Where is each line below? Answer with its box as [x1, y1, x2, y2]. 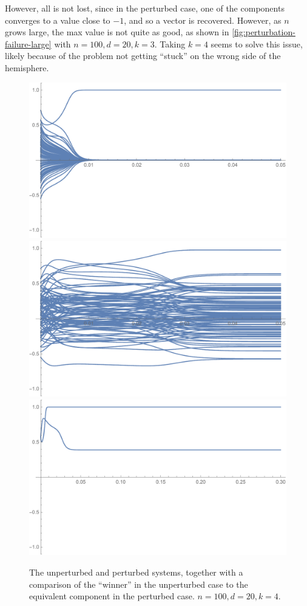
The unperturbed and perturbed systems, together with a [29, 566, 243, 579]
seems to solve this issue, [211, 37, 303, 50]
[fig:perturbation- [232, 26, 295, 38]
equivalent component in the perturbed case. [29, 590, 195, 602]
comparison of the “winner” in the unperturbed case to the [29, 577, 248, 590]
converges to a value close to [5, 13, 110, 26]
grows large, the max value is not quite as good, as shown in [5, 26, 229, 38]
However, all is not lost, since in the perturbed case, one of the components [5, 2, 285, 14]
